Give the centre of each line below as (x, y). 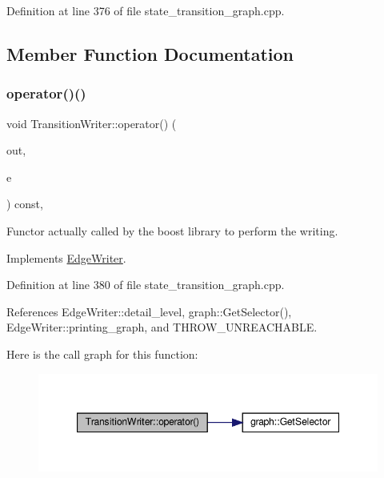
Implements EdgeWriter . (66, 257)
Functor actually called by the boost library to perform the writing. (172, 230)
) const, (25, 204)
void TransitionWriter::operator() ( (92, 123)
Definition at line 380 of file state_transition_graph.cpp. (146, 285)
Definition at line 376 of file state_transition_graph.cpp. (146, 10)
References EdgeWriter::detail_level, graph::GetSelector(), (149, 311)
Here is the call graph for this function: (102, 353)
